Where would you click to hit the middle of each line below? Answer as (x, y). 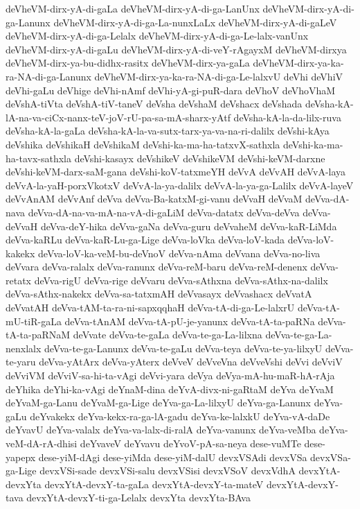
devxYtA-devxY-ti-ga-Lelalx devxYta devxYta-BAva (138, 498)
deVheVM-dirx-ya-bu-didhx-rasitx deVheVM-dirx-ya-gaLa (128, 63)
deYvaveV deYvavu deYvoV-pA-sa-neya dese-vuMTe (190, 443)
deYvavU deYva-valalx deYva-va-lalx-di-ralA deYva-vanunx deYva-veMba (161, 430)
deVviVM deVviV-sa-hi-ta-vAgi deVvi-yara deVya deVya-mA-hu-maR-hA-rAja (170, 376)
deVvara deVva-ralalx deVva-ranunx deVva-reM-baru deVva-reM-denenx (156, 267)
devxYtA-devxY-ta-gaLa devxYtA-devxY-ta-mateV (154, 484)
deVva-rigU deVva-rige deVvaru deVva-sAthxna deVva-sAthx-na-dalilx (181, 280)
